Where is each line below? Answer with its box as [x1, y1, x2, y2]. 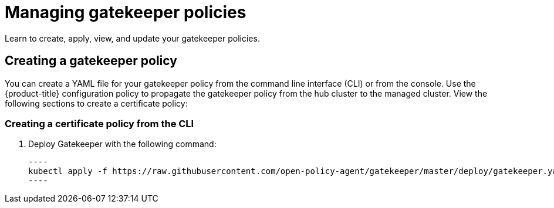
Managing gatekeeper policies [5, 2, 246, 22]
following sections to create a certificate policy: [5, 98, 188, 108]
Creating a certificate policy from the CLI [5, 117, 194, 129]
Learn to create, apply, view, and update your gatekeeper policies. [5, 33, 260, 43]
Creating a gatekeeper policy [5, 53, 177, 69]
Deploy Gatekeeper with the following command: [28, 139, 217, 149]
